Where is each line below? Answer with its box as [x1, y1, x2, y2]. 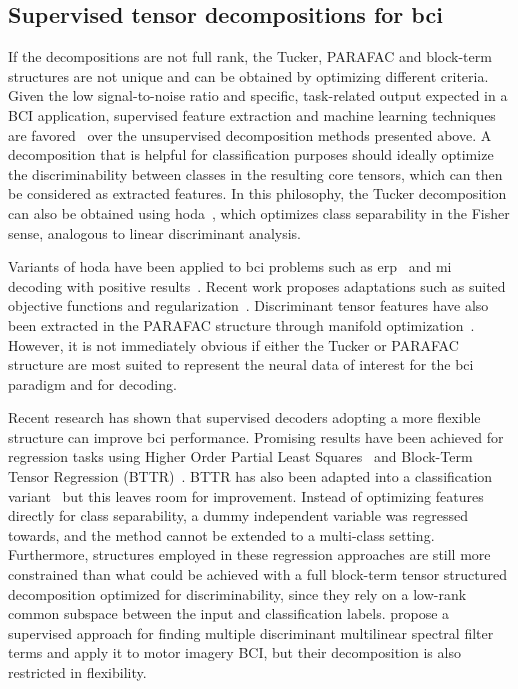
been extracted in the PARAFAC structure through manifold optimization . [8, 314, 475, 335]
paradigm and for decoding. [8, 373, 177, 394]
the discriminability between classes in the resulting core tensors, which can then [8, 163, 503, 184]
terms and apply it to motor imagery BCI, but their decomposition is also [8, 642, 461, 663]
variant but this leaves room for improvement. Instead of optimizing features [8, 485, 484, 506]
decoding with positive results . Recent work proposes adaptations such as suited [8, 275, 506, 296]
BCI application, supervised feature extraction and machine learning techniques [8, 104, 496, 125]
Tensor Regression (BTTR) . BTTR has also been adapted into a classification [8, 466, 493, 487]
